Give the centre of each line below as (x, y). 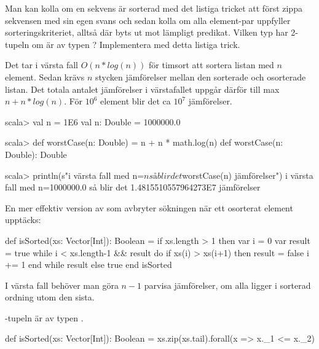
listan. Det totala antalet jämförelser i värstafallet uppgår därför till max (142, 89)
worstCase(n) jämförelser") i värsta (248, 175)
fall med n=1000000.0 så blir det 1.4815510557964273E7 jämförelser (133, 187)
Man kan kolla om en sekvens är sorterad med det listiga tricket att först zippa (154, 8)
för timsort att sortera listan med (211, 65)
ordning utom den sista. (50, 297)
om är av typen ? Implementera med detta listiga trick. (136, 44)
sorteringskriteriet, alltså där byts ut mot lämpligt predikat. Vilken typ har (147, 32)
